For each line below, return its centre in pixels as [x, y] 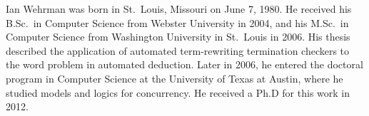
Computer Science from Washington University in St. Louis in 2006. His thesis [178, 37]
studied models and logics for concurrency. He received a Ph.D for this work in [178, 92]
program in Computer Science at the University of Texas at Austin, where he [175, 78]
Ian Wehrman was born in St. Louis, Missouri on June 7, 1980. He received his [179, 9]
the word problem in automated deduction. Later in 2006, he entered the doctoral [184, 64]
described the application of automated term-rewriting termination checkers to [178, 50]
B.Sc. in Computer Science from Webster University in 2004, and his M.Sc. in [177, 22]
